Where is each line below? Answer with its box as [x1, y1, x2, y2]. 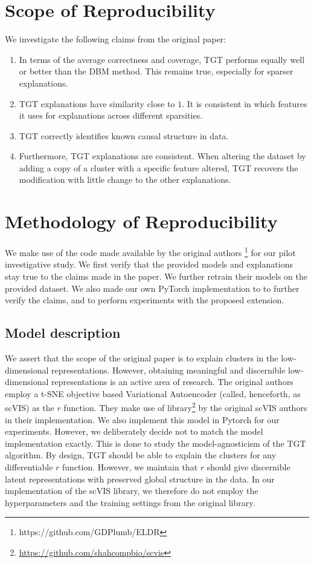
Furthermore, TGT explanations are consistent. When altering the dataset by [19, 150, 306, 162]
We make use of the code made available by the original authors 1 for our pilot [5, 245, 296, 258]
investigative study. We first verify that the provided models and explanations [5, 258, 293, 271]
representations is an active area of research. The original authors [51, 375, 293, 388]
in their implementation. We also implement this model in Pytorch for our [5, 413, 280, 426]
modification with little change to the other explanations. [19, 173, 231, 186]
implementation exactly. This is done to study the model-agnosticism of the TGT [5, 436, 306, 449]
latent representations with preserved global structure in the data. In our [5, 472, 275, 485]
